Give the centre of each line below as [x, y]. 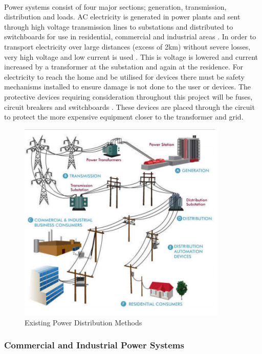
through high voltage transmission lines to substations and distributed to [119, 26]
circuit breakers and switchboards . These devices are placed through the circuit [129, 107]
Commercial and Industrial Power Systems [94, 345]
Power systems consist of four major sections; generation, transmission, [115, 6]
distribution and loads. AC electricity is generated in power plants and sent [122, 17]
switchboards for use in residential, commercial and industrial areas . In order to [130, 37]
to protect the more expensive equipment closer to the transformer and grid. [124, 117]
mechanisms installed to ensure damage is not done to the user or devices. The [128, 87]
